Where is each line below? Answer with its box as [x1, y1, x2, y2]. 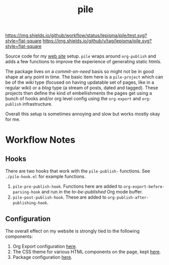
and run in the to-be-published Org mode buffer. [41, 189, 143, 195]
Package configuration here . [12, 254, 73, 260]
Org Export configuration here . [12, 244, 77, 249]
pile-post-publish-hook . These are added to [12, 194, 107, 200]
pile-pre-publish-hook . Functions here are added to [12, 183, 123, 189]
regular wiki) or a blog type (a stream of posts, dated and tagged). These [5, 85, 158, 91]
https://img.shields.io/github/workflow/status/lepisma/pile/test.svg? [5, 32, 148, 39]
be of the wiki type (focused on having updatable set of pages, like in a [5, 79, 154, 85]
